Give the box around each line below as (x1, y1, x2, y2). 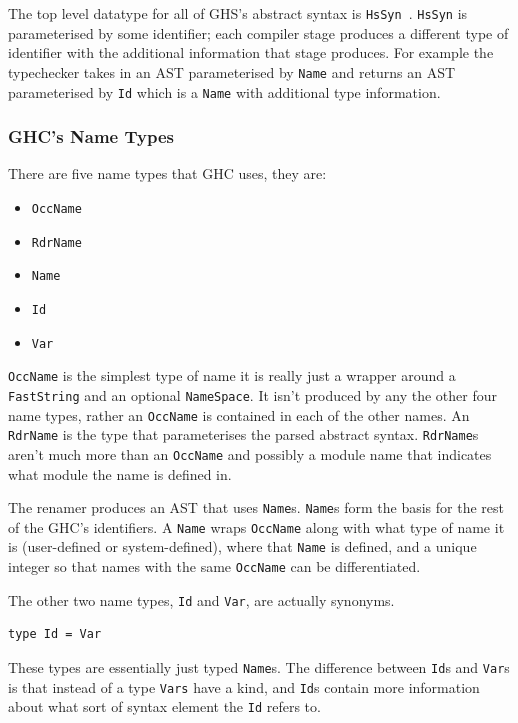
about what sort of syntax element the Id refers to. (8, 696, 321, 717)
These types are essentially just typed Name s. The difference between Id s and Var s (8, 657, 510, 677)
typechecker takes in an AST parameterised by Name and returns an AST (8, 61, 456, 82)
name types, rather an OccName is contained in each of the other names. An (8, 404, 470, 425)
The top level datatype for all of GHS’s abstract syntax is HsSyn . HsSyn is (8, 3, 468, 23)
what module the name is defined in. (8, 463, 232, 484)
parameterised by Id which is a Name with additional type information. (8, 81, 441, 102)
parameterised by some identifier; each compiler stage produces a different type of (8, 22, 509, 43)
